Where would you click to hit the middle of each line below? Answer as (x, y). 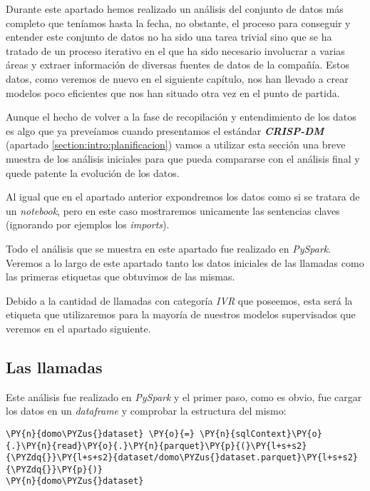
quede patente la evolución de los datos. (93, 172)
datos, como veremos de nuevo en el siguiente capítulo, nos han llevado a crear (177, 78)
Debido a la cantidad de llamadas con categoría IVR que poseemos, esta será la (179, 300)
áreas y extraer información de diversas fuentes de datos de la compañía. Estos (178, 65)
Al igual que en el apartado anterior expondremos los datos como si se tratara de (183, 197)
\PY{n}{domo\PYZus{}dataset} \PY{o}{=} (100, 434)
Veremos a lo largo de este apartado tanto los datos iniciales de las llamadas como (185, 262)
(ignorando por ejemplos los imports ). (88, 224)
